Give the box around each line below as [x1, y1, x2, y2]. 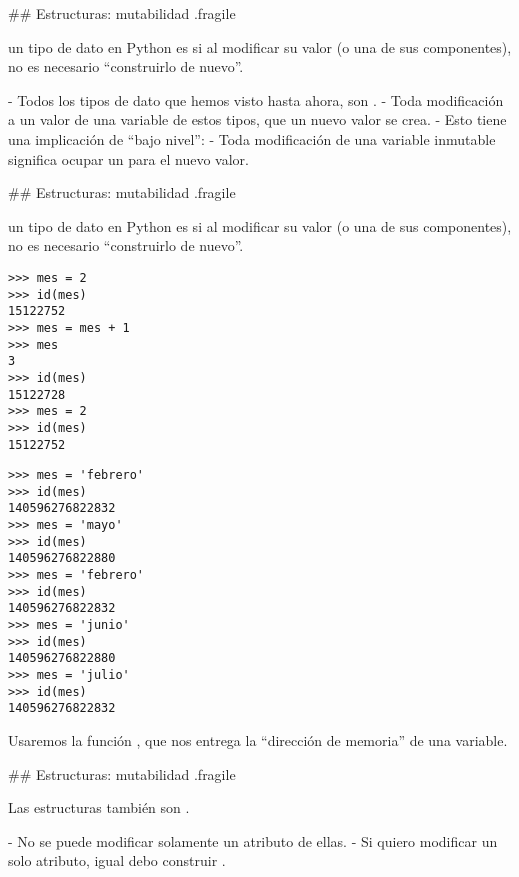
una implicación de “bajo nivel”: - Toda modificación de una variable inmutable [8, 128, 496, 149]
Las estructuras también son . [8, 797, 190, 818]
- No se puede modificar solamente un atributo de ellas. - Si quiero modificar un [8, 830, 498, 851]
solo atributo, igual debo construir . [8, 850, 226, 871]
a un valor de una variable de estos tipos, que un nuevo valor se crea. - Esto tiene [8, 109, 507, 130]
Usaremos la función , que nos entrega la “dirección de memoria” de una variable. [8, 730, 508, 750]
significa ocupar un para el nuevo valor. [8, 148, 249, 169]
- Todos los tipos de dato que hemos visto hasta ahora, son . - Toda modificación [8, 89, 504, 110]
